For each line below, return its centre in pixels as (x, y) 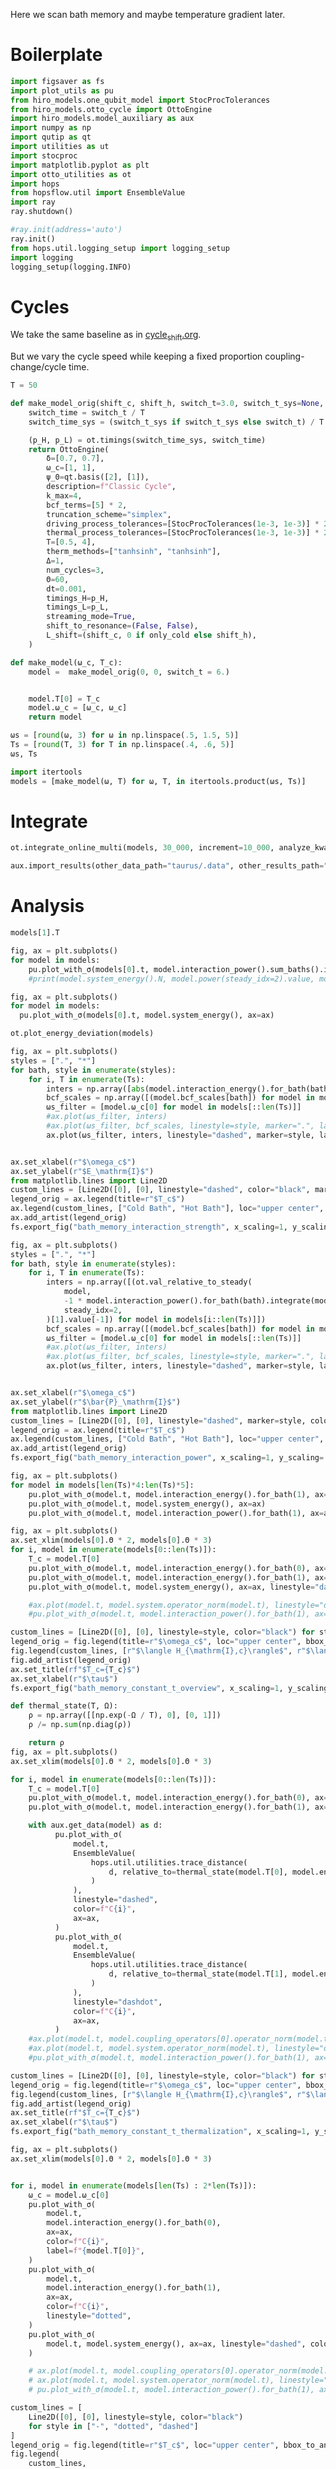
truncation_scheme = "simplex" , (109, 514)
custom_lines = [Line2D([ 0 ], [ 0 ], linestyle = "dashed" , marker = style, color (171, 1420)
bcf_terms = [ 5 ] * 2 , (87, 505)
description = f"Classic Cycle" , (111, 487)
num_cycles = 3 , (75, 570)
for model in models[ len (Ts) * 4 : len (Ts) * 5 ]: (102, 1485)
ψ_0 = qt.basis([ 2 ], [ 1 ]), (98, 477)
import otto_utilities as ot (71, 174)
